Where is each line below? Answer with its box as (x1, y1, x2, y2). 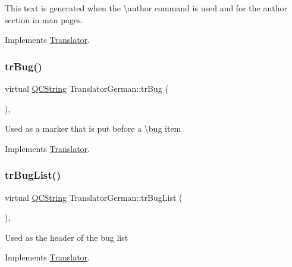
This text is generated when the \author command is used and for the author (5, 2, 287, 14)
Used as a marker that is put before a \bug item (5, 122, 181, 135)
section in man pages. (5, 13, 83, 26)
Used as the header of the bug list (5, 231, 128, 243)
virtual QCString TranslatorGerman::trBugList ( (5, 191, 183, 203)
